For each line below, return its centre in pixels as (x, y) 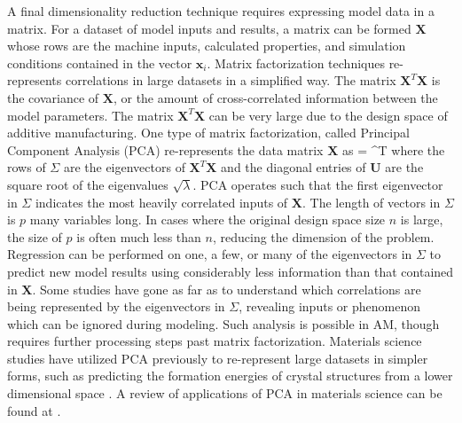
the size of (35, 236)
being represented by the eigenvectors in (116, 306)
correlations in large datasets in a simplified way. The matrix (231, 80)
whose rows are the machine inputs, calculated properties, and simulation (207, 46)
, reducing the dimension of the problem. (323, 236)
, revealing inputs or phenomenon (329, 306)
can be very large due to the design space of (328, 115)
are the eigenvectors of (124, 167)
